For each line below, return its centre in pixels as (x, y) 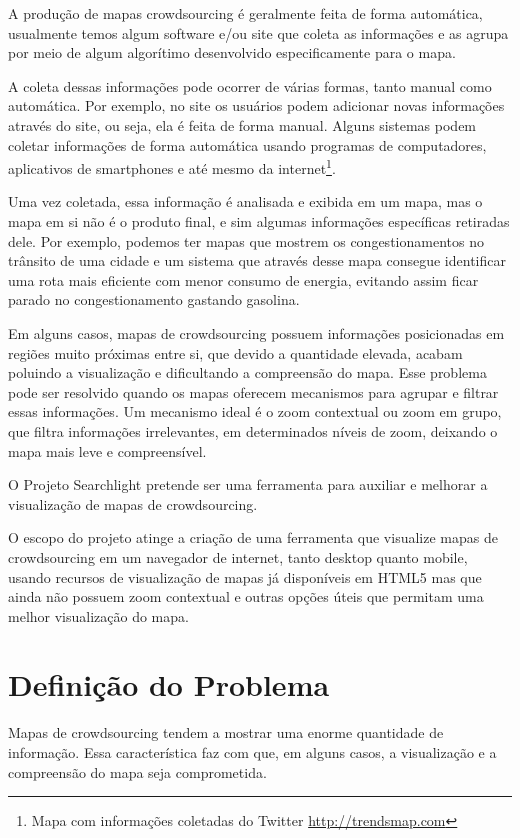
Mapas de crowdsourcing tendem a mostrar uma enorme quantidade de (226, 732)
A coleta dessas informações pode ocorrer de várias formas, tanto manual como (250, 85)
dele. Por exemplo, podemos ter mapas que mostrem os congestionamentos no (246, 240)
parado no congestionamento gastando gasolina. (154, 299)
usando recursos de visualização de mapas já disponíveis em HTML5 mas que (245, 576)
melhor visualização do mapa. (98, 615)
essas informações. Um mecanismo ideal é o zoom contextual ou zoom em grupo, (255, 411)
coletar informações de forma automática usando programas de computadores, (247, 144)
